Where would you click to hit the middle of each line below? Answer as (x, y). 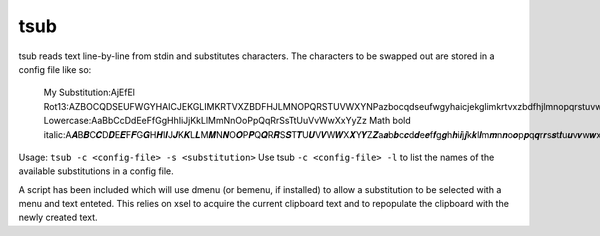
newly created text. (58, 217)
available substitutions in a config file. (96, 171)
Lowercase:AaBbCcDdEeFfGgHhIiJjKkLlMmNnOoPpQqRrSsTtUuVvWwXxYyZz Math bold (227, 121)
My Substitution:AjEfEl (89, 92)
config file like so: (55, 69)
